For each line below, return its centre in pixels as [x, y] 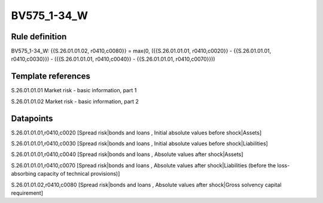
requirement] [27, 193]
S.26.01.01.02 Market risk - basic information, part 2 [75, 101]
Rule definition [39, 37]
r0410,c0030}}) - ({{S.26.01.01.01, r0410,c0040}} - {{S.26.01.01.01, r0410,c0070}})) [113, 59]
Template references [51, 76]
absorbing [24, 174]
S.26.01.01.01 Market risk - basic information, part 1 [74, 90]
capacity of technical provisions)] [79, 174]
